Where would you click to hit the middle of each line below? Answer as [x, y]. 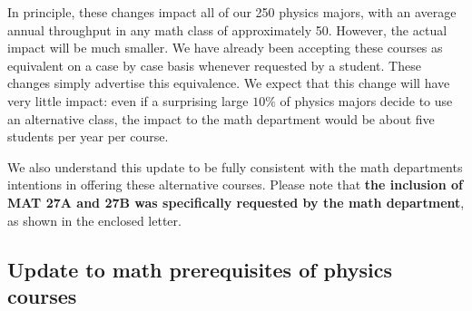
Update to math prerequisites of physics [200, 269]
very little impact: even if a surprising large [128, 100]
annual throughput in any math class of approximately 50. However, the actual [227, 29]
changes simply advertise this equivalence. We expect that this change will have [229, 83]
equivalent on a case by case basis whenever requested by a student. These [214, 65]
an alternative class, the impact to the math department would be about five [221, 118]
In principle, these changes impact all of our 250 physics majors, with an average [232, 12]
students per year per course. [88, 136]
